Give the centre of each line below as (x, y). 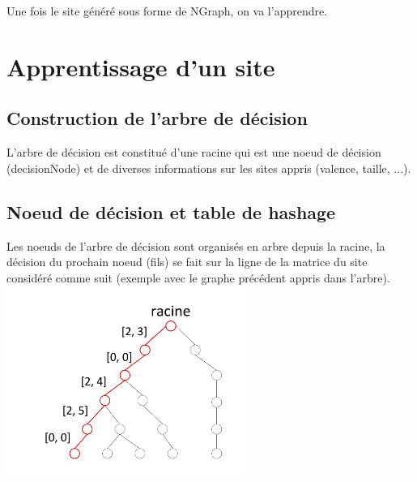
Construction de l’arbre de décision (157, 118)
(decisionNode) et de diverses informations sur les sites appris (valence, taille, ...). (209, 168)
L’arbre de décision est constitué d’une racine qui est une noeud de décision (194, 152)
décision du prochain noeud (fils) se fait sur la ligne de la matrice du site (187, 262)
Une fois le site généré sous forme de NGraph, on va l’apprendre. (167, 11)
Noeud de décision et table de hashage (171, 211)
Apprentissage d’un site (141, 66)
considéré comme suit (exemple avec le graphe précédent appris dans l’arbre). (198, 277)
